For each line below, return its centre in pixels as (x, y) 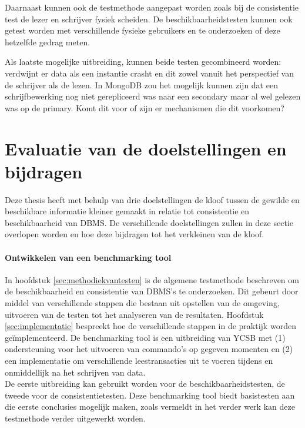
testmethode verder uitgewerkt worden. (75, 418)
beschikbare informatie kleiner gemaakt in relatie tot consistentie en (127, 211)
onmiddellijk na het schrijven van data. (75, 372)
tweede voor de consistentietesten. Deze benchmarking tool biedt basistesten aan (150, 395)
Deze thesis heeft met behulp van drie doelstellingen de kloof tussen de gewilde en (152, 199)
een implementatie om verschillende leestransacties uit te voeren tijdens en (139, 360)
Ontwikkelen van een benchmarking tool (88, 257)
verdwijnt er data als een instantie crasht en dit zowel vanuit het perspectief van (149, 73)
